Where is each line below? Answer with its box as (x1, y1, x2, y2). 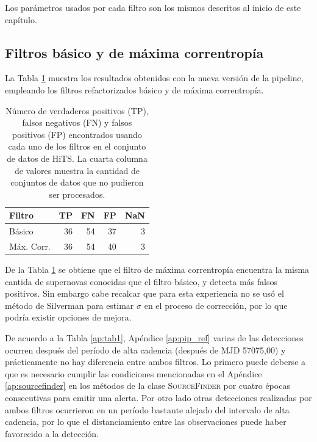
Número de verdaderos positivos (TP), (5, 104, 149, 117)
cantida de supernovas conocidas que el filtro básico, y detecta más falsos (5, 275, 278, 288)
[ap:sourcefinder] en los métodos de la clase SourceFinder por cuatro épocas (5, 379, 290, 392)
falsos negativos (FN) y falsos (22, 116, 132, 129)
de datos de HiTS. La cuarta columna (6, 151, 148, 164)
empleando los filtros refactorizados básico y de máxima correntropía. (5, 83, 264, 96)
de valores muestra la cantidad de (14, 164, 140, 176)
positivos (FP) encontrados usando (12, 128, 142, 140)
